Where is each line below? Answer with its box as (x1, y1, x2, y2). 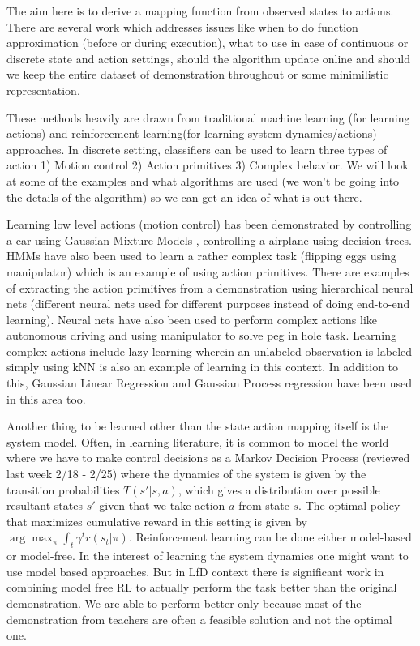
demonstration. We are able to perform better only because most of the (6, 594, 362, 611)
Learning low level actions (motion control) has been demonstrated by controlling (6, 216, 412, 233)
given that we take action (99, 497, 225, 514)
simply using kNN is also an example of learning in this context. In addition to (6, 358, 399, 375)
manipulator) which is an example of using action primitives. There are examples (6, 263, 409, 280)
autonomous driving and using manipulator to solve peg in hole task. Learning (6, 327, 396, 344)
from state (238, 497, 289, 514)
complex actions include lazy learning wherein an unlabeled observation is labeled (6, 342, 413, 359)
